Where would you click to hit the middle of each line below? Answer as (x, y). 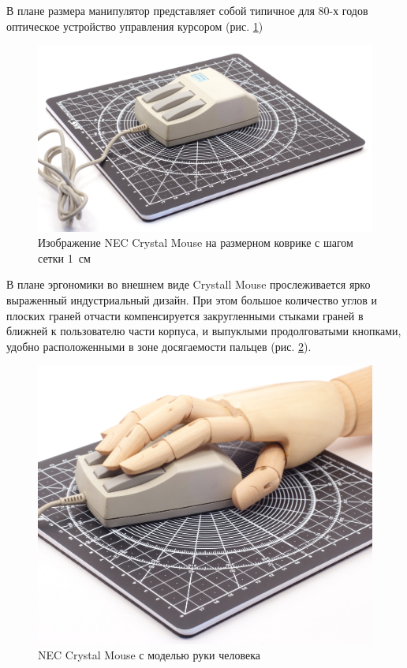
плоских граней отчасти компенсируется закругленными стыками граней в (185, 315)
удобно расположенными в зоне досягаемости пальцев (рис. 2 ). (159, 346)
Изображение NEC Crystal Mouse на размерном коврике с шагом (196, 243)
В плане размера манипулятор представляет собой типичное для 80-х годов (187, 10)
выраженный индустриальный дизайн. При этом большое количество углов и (192, 299)
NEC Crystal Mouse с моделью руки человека (149, 655)
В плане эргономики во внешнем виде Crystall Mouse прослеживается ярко (189, 284)
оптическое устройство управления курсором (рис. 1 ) (135, 26)
